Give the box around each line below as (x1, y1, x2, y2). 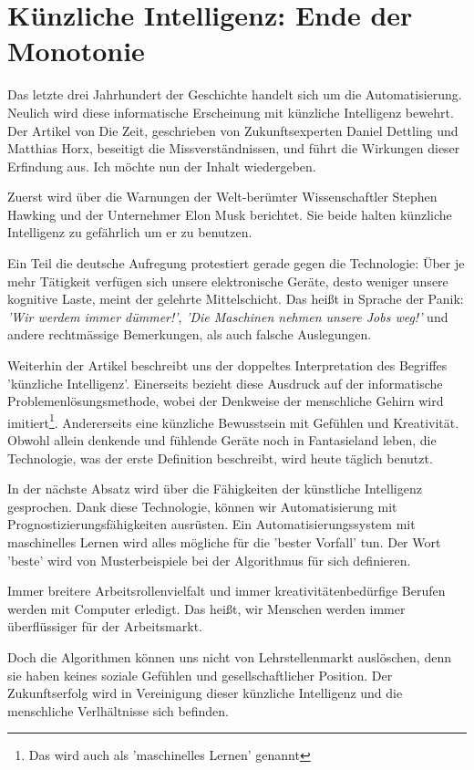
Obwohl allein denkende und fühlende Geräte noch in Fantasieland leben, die (7, 431, 437, 450)
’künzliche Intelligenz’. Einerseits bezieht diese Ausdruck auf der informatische (7, 373, 443, 392)
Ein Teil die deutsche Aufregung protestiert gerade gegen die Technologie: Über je (7, 254, 465, 273)
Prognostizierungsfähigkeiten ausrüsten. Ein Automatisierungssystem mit (7, 515, 416, 534)
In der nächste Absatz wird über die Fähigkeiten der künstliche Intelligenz (7, 479, 422, 498)
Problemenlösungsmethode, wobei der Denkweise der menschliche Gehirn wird (7, 391, 444, 411)
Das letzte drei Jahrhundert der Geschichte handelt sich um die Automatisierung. (7, 85, 462, 104)
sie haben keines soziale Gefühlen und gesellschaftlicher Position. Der (7, 665, 393, 684)
